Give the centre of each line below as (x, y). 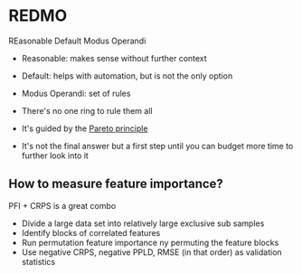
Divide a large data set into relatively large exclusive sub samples (143, 223)
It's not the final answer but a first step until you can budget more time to (157, 146)
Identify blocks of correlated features (91, 232)
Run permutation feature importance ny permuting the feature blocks (150, 242)
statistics (38, 261)
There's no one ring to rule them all (87, 110)
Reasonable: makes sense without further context (114, 58)
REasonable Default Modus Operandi (77, 41)
